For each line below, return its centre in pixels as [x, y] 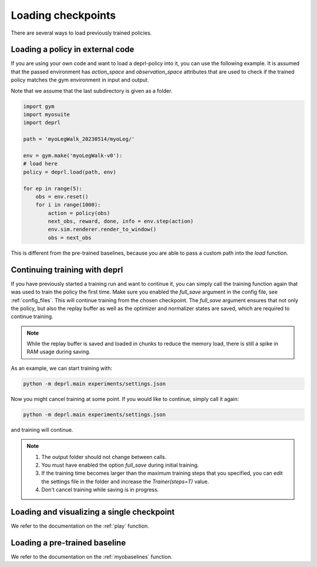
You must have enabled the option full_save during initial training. [120, 465]
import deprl [42, 123]
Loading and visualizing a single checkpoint [93, 512]
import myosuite [47, 114]
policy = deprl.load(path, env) [70, 172]
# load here [41, 164]
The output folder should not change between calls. [104, 457]
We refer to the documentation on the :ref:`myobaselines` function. [92, 556]
